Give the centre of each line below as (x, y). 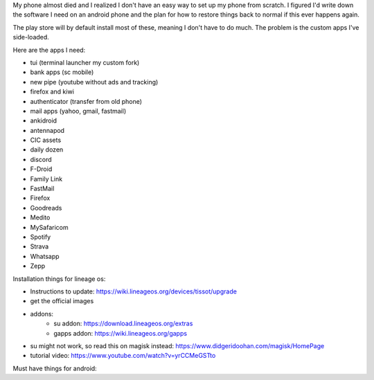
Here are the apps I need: (49, 50)
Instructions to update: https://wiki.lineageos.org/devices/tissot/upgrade (133, 291)
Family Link (46, 179)
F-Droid (41, 169)
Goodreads (46, 208)
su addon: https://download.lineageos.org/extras (123, 324)
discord (41, 159)
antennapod (47, 130)
